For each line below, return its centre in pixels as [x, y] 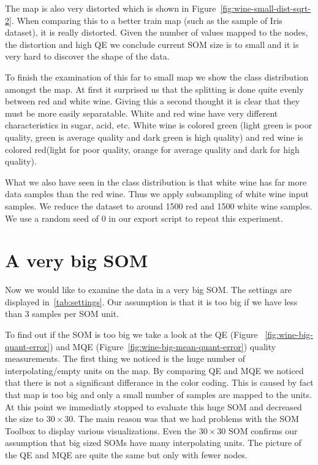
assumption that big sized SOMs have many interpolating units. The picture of [153, 443]
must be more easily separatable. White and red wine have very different [142, 113]
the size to [25, 419]
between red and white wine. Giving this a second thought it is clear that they [153, 101]
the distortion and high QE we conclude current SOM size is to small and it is [152, 44]
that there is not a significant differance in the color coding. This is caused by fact [159, 382]
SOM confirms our [263, 430]
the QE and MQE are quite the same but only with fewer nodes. [126, 454]
